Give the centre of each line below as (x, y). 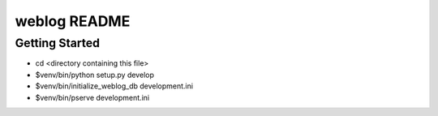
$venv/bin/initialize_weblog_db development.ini (114, 86)
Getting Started (58, 43)
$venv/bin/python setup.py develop (94, 75)
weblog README (73, 21)
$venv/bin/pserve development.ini (92, 97)
